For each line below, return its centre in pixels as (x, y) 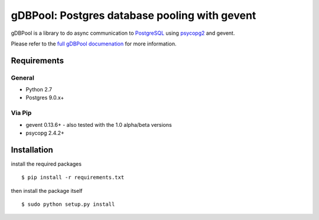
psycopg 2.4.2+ (45, 133)
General (23, 78)
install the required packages (46, 164)
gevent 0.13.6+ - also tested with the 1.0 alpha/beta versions (99, 124)
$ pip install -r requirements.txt (73, 178)
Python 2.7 (39, 90)
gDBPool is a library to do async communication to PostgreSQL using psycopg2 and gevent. (123, 33)
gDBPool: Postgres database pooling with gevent (134, 15)
